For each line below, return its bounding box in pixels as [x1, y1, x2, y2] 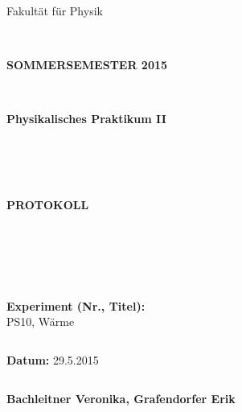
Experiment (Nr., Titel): [6, 297, 146, 314]
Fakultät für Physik [6, 2, 103, 19]
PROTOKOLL [6, 196, 89, 212]
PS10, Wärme [6, 313, 75, 330]
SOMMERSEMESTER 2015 [6, 56, 168, 73]
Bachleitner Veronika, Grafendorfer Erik [6, 389, 236, 406]
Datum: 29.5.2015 [6, 351, 99, 368]
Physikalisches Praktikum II [6, 110, 166, 127]
